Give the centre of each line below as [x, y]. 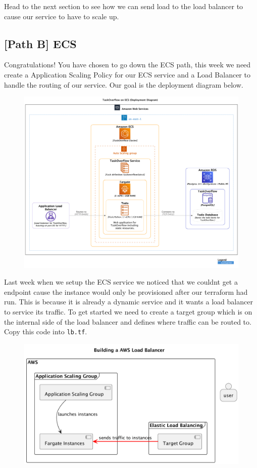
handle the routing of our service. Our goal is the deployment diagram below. [124, 84]
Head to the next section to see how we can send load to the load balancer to [124, 6]
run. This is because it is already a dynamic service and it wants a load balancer [128, 302]
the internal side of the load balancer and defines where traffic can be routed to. [128, 321]
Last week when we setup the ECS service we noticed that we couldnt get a [121, 282]
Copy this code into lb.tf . [46, 331]
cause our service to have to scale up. [62, 16]
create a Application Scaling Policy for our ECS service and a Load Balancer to [127, 74]
